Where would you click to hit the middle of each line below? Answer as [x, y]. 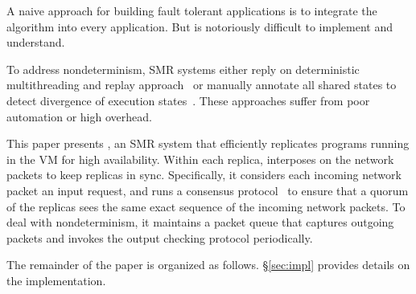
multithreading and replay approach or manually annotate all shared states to [202, 85]
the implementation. [56, 280]
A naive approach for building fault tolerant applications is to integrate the [192, 10]
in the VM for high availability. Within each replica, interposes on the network [200, 159]
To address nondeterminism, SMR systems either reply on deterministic [183, 69]
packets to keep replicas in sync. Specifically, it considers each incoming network [204, 175]
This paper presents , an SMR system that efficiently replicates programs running [208, 143]
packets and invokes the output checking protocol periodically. [160, 237]
